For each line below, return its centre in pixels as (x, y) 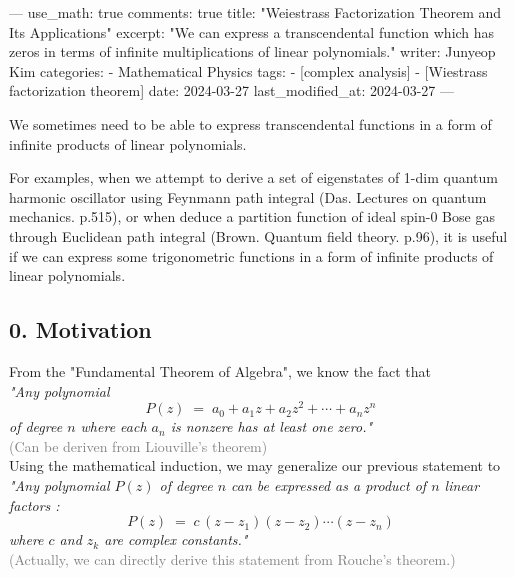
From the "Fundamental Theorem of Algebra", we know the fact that (220, 370)
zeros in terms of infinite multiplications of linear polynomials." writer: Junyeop (252, 51)
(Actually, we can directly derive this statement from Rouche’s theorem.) (232, 558)
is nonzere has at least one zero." (271, 426)
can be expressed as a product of (329, 484)
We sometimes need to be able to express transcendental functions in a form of (250, 123)
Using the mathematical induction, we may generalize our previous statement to (255, 465)
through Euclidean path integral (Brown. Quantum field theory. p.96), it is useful (258, 235)
